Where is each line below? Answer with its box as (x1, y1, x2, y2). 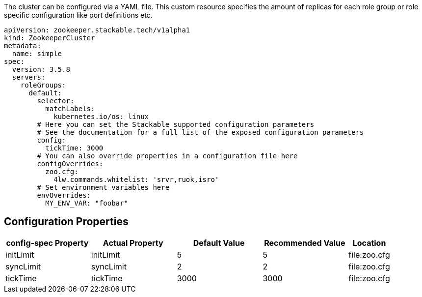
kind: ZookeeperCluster (4, 34, 95, 42)
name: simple (12, 50, 62, 58)
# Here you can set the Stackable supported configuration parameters (37, 120, 315, 128)
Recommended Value (264, 238, 345, 248)
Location (352, 238, 386, 248)
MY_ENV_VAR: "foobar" (45, 199, 128, 207)
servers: (12, 73, 46, 81)
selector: (37, 97, 75, 105)
